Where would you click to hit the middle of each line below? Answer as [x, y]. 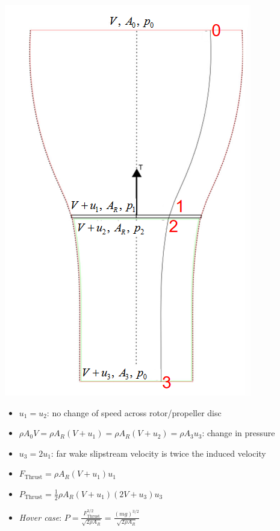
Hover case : [40, 517]
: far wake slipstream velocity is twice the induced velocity [158, 453]
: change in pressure [238, 433]
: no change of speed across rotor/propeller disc [134, 412]
